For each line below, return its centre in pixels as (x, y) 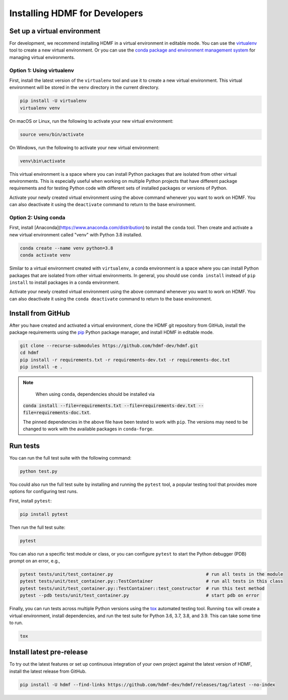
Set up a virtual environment (55, 31)
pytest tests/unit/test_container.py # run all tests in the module (152, 574)
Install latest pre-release (49, 652)
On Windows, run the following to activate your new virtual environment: (84, 147)
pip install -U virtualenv (53, 101)
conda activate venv (45, 255)
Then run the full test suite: (37, 527)
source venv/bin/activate (52, 134)
